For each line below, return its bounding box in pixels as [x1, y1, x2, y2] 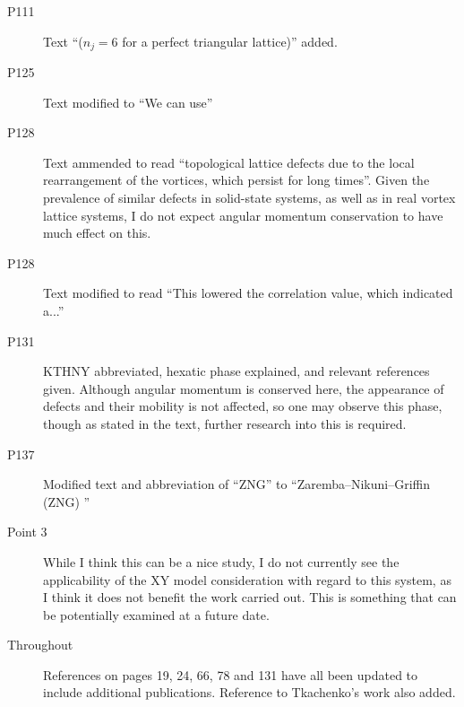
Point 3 [7, 522, 47, 541]
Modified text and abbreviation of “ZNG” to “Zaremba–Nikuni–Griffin [43, 475, 431, 493]
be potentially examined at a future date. [43, 605, 270, 624]
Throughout [7, 635, 73, 654]
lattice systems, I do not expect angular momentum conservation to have [43, 205, 443, 224]
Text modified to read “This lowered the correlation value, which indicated [43, 284, 453, 302]
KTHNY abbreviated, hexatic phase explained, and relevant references [43, 362, 430, 380]
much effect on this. [43, 223, 151, 242]
